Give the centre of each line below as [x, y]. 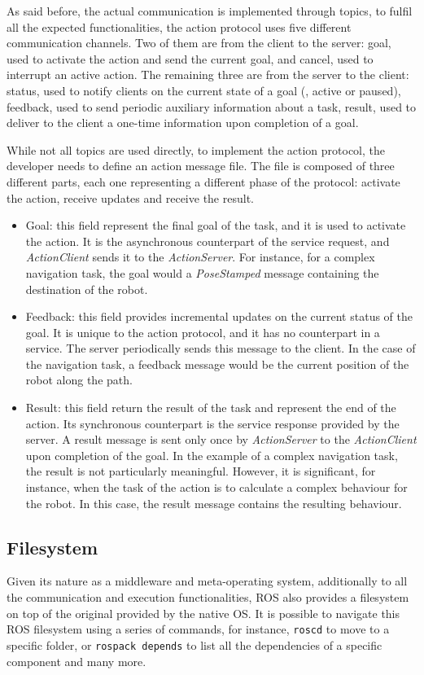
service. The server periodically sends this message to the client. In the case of [221, 348]
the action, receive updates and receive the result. [130, 197]
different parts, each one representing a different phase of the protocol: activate [203, 181]
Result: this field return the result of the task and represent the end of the [211, 408]
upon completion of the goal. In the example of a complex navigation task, [212, 455]
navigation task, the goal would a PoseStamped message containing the [202, 272]
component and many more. [76, 661]
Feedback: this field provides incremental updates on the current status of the [219, 316]
